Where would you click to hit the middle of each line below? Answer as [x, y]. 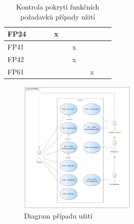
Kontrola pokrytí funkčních [58, 6]
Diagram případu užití [58, 215]
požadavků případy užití [57, 16]
